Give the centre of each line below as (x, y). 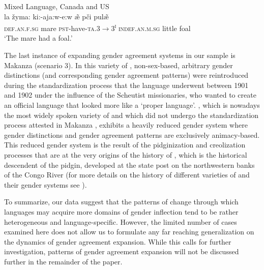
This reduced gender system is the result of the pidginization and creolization (125, 145)
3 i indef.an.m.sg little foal (151, 27)
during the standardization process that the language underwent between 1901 (126, 85)
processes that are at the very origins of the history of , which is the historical (126, 154)
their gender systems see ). (46, 184)
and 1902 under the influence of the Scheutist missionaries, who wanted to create (130, 95)
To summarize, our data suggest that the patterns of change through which (121, 202)
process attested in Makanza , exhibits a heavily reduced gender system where (126, 125)
